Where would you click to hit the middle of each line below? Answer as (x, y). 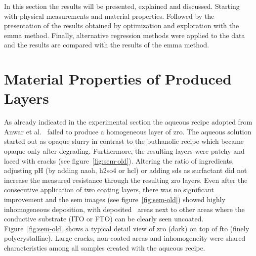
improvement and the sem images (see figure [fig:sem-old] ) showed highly (115, 199)
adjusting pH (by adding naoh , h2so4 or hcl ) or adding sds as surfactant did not (126, 170)
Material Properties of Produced (118, 79)
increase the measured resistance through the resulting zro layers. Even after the (126, 180)
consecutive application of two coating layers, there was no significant (109, 190)
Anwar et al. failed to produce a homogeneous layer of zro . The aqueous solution (128, 131)
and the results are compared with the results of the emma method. (107, 45)
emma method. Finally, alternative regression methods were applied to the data (125, 35)
